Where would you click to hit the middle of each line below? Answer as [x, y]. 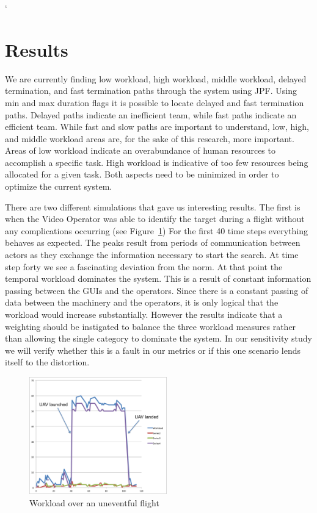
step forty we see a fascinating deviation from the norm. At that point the [144, 266]
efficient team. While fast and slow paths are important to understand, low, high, [157, 127]
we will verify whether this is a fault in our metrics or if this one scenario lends [153, 350]
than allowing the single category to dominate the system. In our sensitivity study [158, 338]
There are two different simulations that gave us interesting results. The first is [153, 206]
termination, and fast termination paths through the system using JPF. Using [151, 91]
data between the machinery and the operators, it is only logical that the [142, 302]
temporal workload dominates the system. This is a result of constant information [158, 278]
